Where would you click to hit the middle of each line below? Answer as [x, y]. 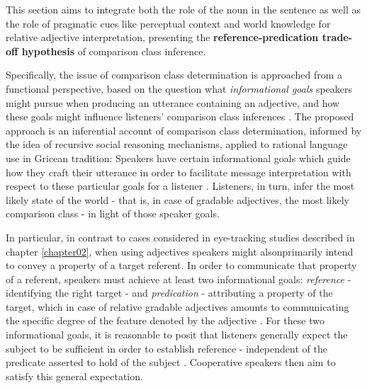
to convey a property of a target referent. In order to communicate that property [181, 265]
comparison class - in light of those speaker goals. [113, 213]
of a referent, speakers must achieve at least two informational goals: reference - [179, 279]
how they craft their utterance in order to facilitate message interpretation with [179, 172]
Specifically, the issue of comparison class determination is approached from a [174, 75]
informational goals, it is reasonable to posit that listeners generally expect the [177, 335]
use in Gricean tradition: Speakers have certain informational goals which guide [178, 158]
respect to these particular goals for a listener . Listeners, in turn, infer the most [180, 186]
